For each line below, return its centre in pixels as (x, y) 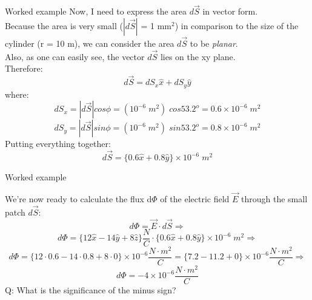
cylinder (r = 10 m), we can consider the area (90, 43)
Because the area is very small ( (64, 25)
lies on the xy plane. (198, 56)
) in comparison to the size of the (237, 25)
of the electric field (195, 198)
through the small (274, 198)
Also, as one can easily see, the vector (75, 56)
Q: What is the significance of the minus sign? (91, 289)
